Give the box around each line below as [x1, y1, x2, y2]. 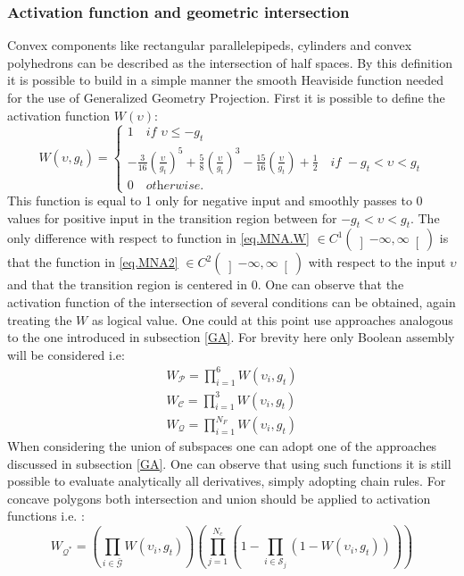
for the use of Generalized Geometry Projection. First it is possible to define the [7, 88, 445, 106]
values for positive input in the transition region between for [7, 208, 337, 227]
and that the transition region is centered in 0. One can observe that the [7, 275, 404, 294]
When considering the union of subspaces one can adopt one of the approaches [7, 437, 437, 455]
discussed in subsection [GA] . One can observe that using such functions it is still [7, 454, 452, 472]
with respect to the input [308, 253, 446, 271]
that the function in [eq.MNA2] [7, 253, 178, 271]
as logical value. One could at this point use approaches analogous [91, 310, 453, 329]
